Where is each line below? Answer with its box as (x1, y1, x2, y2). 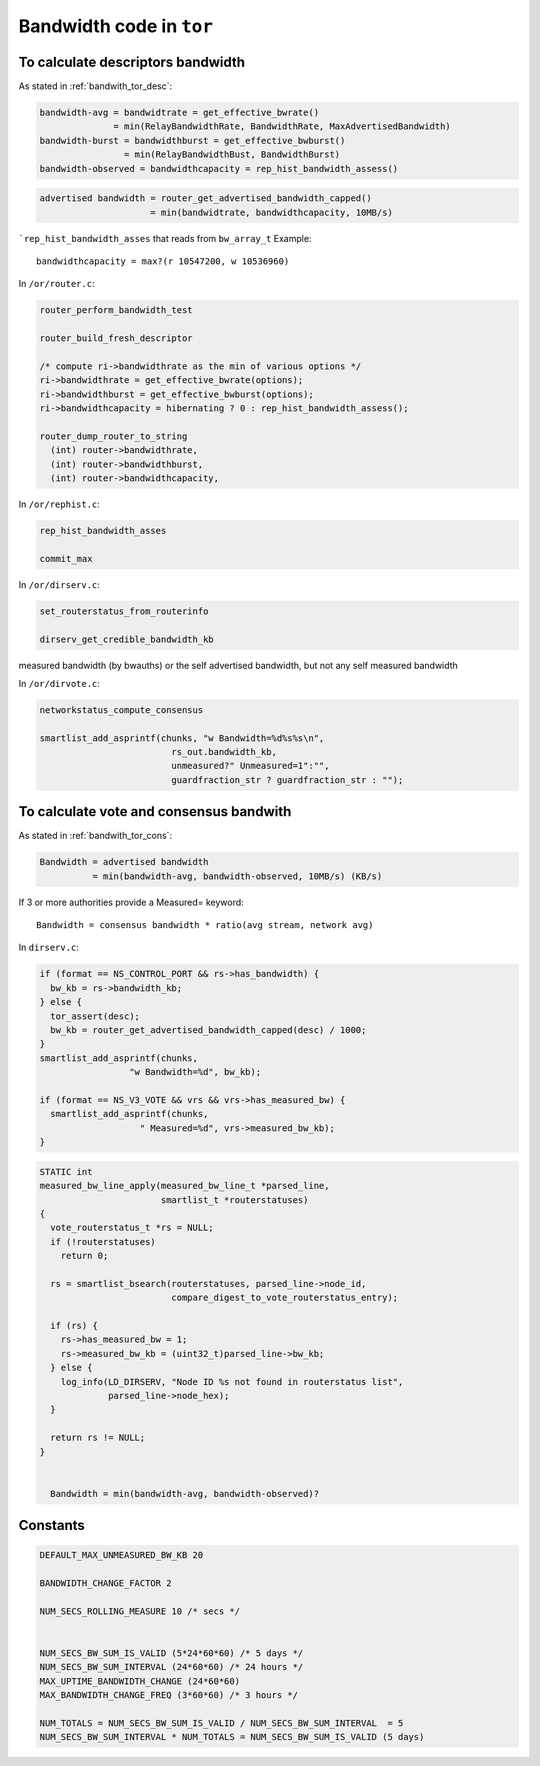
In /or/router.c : (18, 278, 95, 290)
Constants (18, 1517, 85, 1534)
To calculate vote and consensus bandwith (18, 803, 292, 820)
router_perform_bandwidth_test (39, 305, 194, 316)
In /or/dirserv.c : (18, 578, 100, 590)
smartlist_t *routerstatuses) (160, 1194, 309, 1205)
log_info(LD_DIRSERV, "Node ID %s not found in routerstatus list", (60, 1376, 404, 1387)
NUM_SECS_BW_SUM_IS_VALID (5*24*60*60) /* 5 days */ (39, 1648, 304, 1659)
